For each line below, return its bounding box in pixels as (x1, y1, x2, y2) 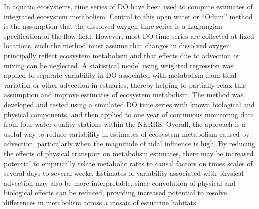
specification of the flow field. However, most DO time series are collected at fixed (4, 30, 254, 41)
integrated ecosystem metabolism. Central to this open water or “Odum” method (4, 11, 253, 21)
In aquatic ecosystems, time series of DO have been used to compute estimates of (4, 1, 253, 11)
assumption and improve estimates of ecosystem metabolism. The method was (4, 89, 243, 100)
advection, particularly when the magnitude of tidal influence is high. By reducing (4, 138, 255, 149)
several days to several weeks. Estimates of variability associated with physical (4, 168, 244, 178)
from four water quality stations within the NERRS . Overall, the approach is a (4, 119, 246, 129)
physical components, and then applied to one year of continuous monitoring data (4, 109, 254, 119)
